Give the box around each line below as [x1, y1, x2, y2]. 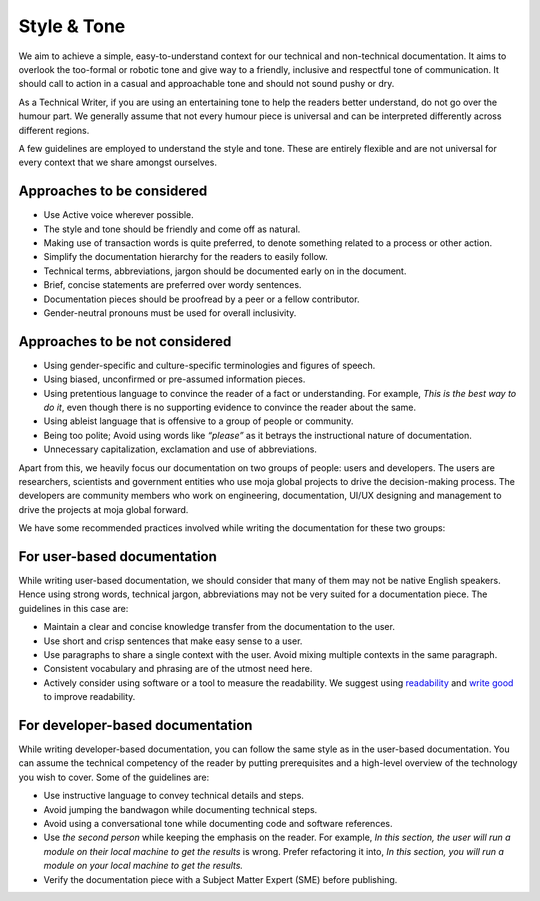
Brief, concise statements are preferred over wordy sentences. [43, 279, 302, 291]
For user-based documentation [18, 548, 217, 565]
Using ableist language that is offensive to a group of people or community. [43, 415, 354, 427]
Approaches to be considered [18, 183, 208, 200]
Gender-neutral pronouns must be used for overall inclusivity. [43, 306, 297, 319]
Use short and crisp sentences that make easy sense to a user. [43, 635, 303, 647]
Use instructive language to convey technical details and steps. [43, 790, 305, 802]
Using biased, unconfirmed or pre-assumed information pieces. [43, 373, 306, 385]
